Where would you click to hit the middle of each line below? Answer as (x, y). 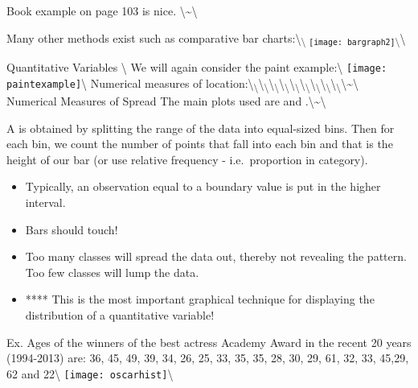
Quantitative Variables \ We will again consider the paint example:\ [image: (197, 67)
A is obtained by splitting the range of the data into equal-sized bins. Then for (201, 128)
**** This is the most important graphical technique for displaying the (200, 299)
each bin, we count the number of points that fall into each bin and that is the (200, 144)
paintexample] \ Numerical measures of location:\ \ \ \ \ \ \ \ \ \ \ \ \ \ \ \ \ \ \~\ (182, 84)
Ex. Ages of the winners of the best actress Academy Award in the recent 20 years (209, 342)
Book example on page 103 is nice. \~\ (102, 10)
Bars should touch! (72, 229)
